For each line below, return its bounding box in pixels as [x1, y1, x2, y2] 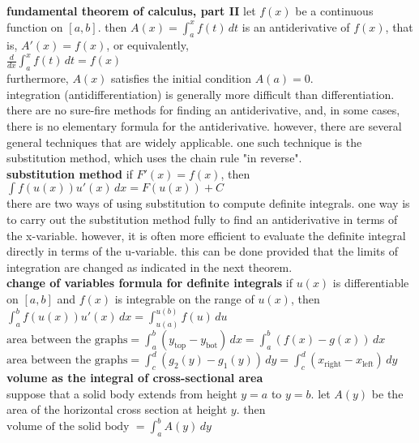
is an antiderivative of [242, 18, 350, 35]
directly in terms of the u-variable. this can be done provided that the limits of [6, 243, 399, 260]
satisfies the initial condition [111, 70, 251, 87]
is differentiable [332, 274, 409, 291]
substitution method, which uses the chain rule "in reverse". [6, 149, 302, 166]
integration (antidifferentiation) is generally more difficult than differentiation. [6, 85, 395, 102]
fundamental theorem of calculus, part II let [6, 2, 256, 19]
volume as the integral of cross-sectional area [6, 369, 263, 386]
